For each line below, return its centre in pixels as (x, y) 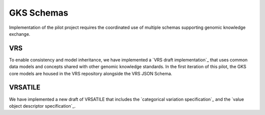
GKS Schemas (39, 13)
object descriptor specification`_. (42, 106)
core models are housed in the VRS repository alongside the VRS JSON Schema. (91, 73)
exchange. (20, 34)
